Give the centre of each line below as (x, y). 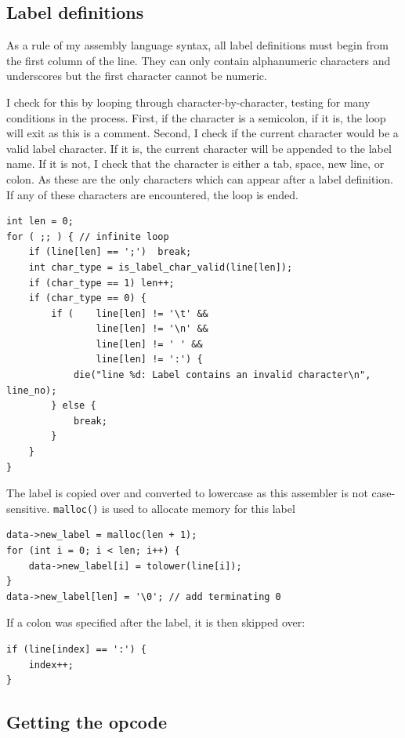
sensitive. (28, 508)
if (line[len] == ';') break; (110, 252)
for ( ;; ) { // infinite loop (88, 236)
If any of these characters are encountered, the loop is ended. (152, 194)
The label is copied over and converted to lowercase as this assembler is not (187, 493)
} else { (74, 406)
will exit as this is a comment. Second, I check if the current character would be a (202, 133)
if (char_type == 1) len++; (101, 283)
